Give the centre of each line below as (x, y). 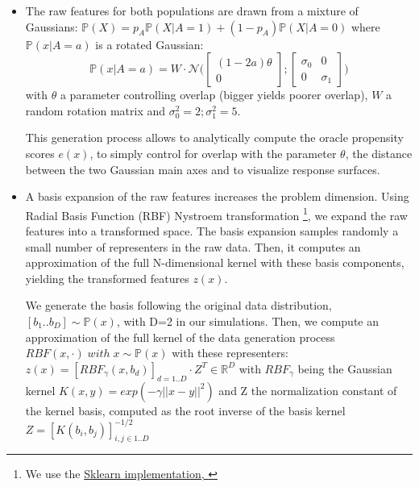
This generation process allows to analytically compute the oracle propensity (214, 137)
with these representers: (230, 353)
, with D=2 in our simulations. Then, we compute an (248, 321)
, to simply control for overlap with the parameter (213, 153)
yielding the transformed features (107, 278)
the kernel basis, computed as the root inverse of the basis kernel (185, 410)
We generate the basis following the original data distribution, (178, 305)
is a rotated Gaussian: (149, 44)
